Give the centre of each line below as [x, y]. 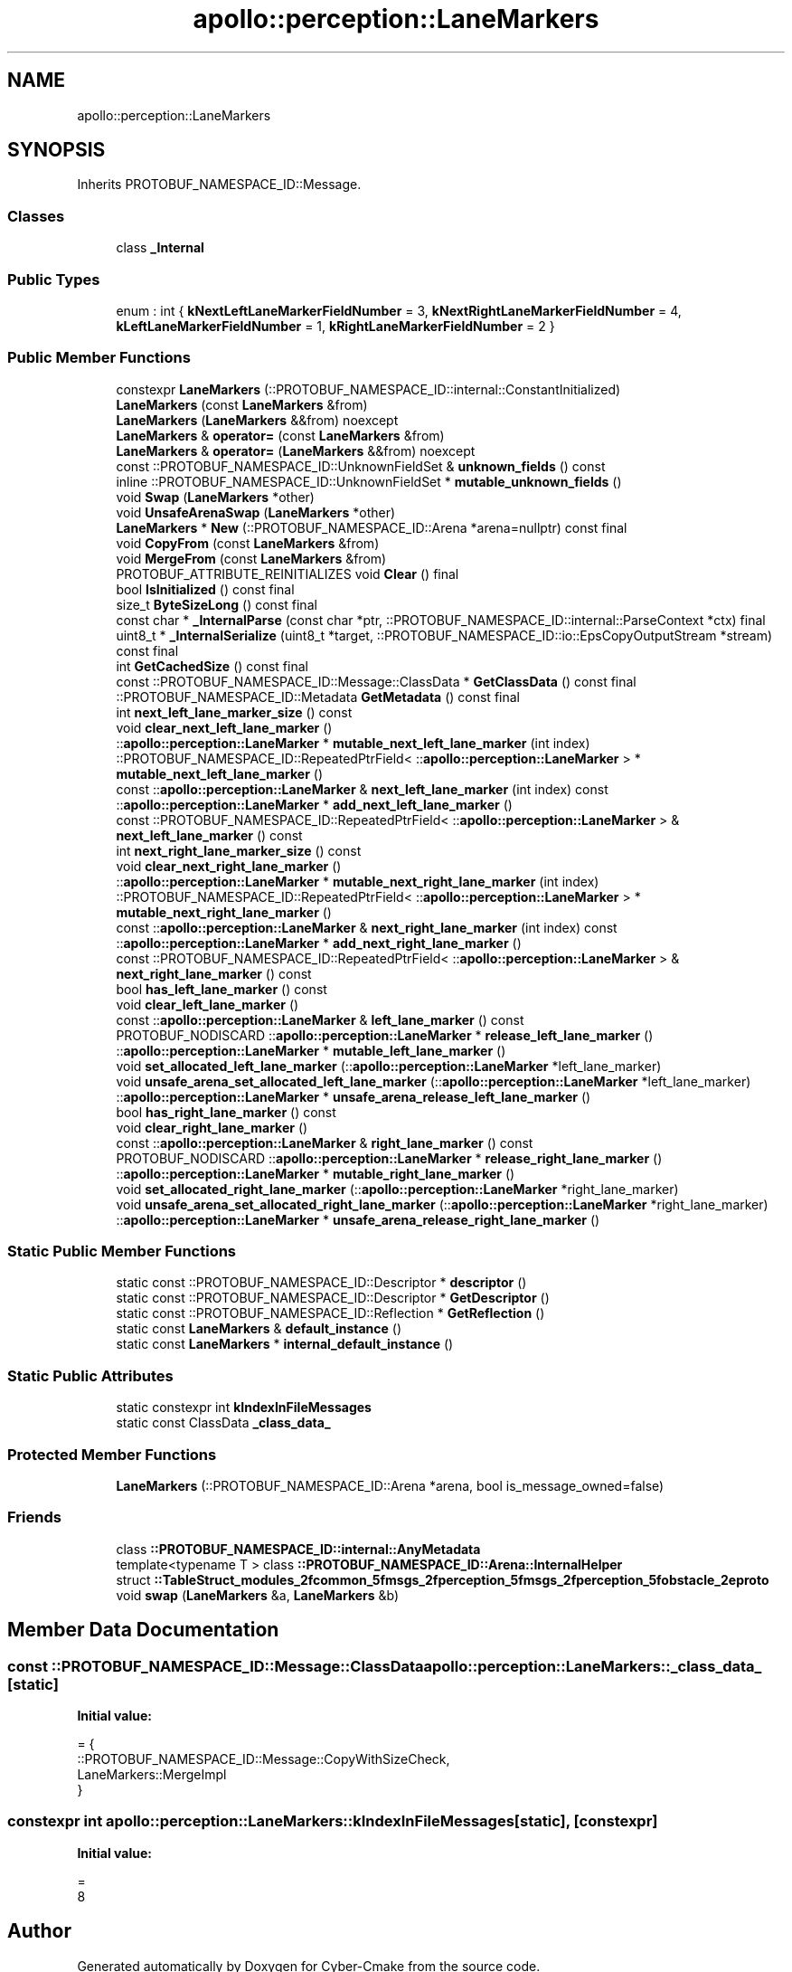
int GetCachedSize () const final [212, 666]
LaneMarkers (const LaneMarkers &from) [242, 404]
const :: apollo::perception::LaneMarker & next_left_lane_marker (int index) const [362, 789]
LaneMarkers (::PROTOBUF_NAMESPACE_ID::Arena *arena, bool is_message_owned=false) [390, 1485]
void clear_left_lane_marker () [207, 1004]
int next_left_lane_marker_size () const [234, 712]
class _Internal [160, 248]
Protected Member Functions [112, 1454]
